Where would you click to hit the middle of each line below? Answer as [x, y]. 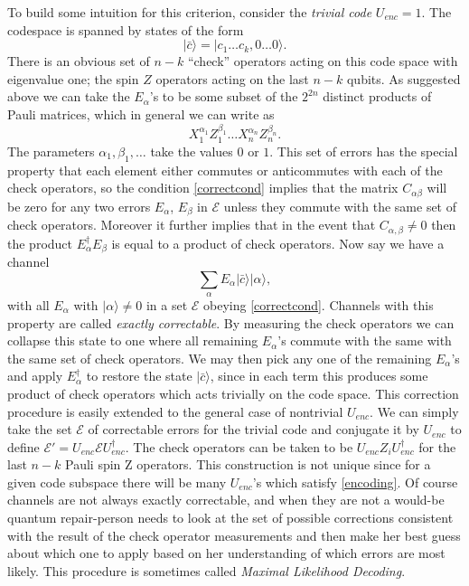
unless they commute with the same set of [340, 206]
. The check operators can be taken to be [239, 446]
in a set [167, 304]
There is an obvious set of [79, 61]
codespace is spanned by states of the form [126, 29]
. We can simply [414, 411]
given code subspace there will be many [117, 482]
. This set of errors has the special [364, 151]
